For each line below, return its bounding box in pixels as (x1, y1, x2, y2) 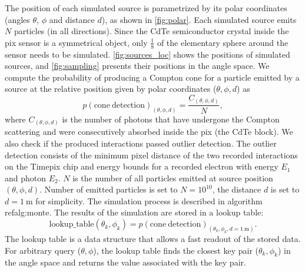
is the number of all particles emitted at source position (72, 171, 273, 184)
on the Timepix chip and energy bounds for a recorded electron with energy (5, 160, 279, 173)
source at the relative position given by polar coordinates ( (5, 82, 217, 95)
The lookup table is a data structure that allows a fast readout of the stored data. (5, 232, 301, 244)
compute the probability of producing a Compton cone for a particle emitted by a (5, 71, 300, 83)
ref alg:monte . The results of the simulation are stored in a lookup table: (5, 206, 264, 218)
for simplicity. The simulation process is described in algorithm (35, 194, 263, 207)
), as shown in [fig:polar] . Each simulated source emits (101, 13, 297, 25)
